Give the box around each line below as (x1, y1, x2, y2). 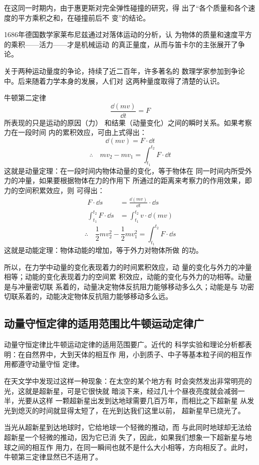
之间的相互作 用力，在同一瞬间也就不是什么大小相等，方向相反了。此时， (11, 441, 252, 452)
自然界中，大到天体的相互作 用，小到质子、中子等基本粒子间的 (25, 349, 231, 359)
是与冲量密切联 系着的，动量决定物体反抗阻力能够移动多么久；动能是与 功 (4, 281, 247, 291)
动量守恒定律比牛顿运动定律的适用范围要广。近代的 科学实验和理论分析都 (4, 339, 245, 350)
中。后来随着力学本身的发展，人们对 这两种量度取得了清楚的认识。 (4, 75, 224, 86)
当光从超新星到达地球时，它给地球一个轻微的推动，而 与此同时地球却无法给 (4, 422, 252, 432)
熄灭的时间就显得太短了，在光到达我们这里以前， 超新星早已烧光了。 (18, 405, 245, 415)
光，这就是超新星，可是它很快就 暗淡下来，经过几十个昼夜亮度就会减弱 (4, 385, 238, 396)
